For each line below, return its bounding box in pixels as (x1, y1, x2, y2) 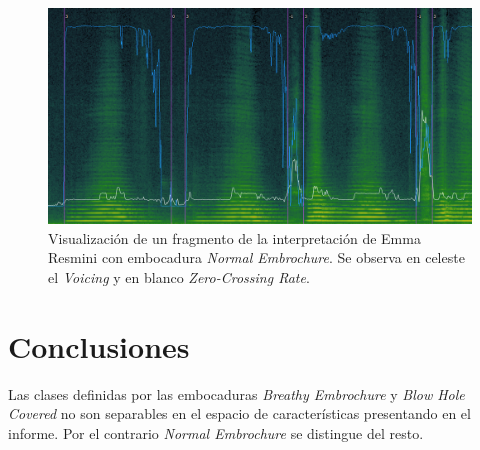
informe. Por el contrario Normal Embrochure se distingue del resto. (8, 422, 424, 443)
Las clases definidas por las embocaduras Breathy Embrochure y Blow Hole (8, 383, 465, 404)
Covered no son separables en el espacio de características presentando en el (8, 403, 471, 424)
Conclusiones (8, 325, 190, 366)
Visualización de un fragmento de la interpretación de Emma (48, 227, 421, 248)
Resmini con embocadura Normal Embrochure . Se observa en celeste (48, 247, 465, 268)
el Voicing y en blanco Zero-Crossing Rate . (48, 266, 310, 287)
